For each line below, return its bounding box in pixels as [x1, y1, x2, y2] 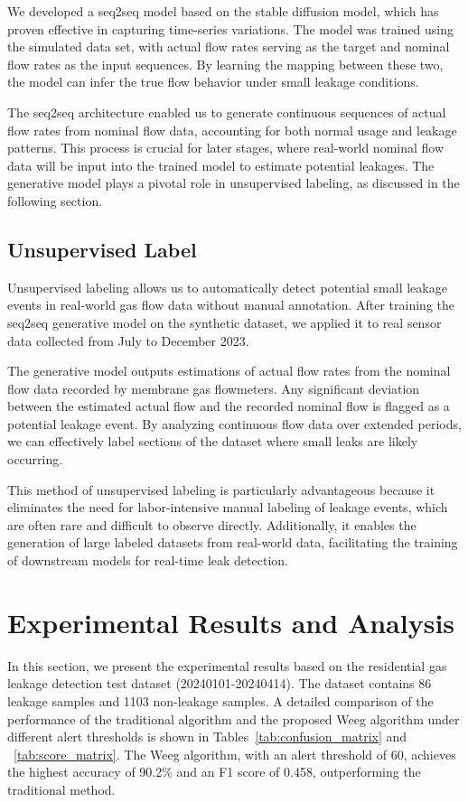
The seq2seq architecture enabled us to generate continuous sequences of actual [7, 102, 446, 121]
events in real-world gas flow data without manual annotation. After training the [7, 295, 455, 314]
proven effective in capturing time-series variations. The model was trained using [7, 19, 454, 38]
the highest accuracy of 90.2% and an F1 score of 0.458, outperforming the [7, 762, 421, 781]
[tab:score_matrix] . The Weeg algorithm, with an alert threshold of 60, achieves [14, 744, 456, 763]
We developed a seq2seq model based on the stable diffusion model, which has [7, 2, 439, 20]
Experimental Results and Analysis [7, 603, 455, 640]
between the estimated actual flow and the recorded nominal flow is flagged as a [7, 396, 450, 415]
